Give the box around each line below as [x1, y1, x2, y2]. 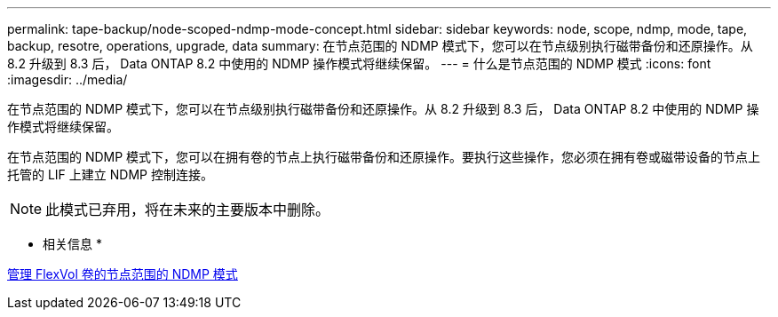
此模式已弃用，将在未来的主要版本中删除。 [45, 201, 330, 218]
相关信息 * [43, 236, 102, 251]
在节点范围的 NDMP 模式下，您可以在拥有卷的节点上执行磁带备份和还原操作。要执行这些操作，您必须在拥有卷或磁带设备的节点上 [7, 149, 761, 164]
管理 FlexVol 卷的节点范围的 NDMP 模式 [7, 266, 238, 281]
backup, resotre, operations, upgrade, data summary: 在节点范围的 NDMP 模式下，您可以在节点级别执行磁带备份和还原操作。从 [7, 38, 753, 53]
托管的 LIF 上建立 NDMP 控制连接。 [7, 167, 213, 182]
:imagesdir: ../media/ [7, 72, 128, 87]
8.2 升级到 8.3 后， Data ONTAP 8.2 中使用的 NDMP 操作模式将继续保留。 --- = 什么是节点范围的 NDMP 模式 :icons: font [7, 56, 711, 71]
